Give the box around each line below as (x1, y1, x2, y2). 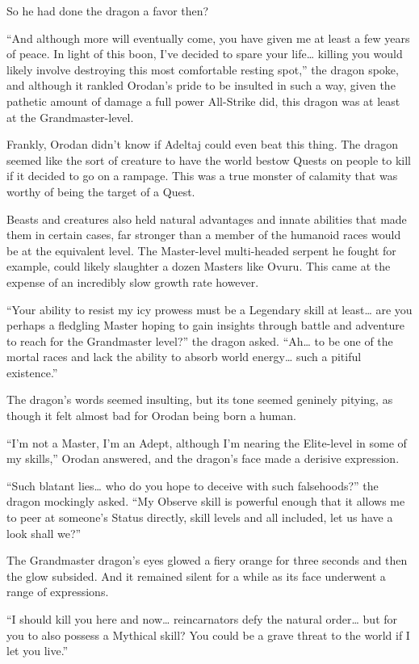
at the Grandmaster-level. (6, 108, 134, 125)
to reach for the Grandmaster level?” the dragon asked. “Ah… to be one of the (6, 332, 393, 349)
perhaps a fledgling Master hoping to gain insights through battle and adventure (6, 317, 404, 334)
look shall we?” (6, 524, 82, 541)
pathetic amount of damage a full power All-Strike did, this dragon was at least (6, 92, 400, 109)
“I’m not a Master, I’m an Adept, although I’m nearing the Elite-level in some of (6, 434, 407, 451)
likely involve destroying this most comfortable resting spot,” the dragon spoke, (6, 61, 399, 78)
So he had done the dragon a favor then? (6, 2, 209, 19)
